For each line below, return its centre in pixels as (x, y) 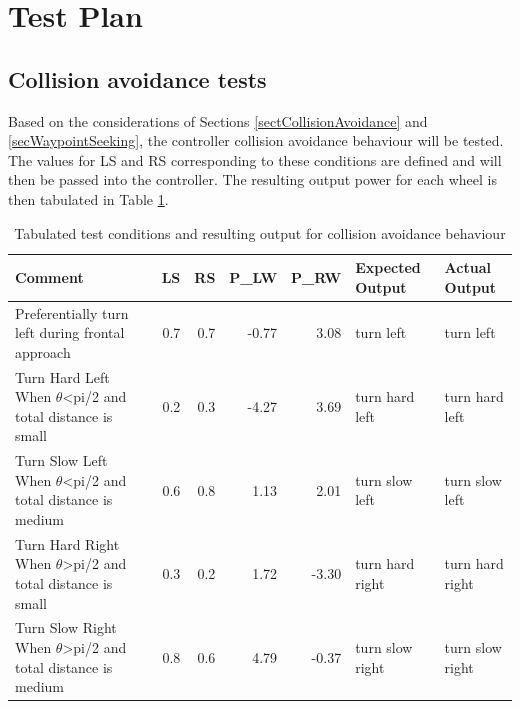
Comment (49, 276)
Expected (388, 267)
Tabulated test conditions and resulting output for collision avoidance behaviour (260, 232)
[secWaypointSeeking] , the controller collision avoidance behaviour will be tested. (256, 140)
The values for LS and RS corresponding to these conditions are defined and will (255, 159)
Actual (467, 267)
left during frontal (70, 332)
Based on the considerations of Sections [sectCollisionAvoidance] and (218, 120)
